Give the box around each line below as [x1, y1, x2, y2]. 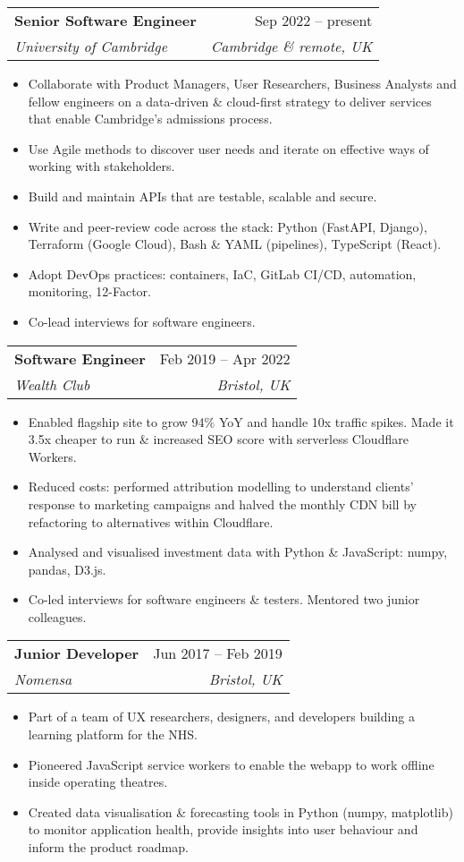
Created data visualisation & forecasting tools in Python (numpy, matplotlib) [28, 802, 453, 821]
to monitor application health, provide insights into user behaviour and [28, 820, 418, 839]
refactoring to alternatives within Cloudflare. [28, 512, 274, 531]
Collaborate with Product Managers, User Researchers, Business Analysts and [28, 74, 457, 92]
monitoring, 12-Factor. [28, 282, 151, 301]
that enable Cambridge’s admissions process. [28, 109, 273, 128]
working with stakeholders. [28, 157, 175, 175]
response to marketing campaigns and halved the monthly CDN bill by [28, 494, 417, 513]
